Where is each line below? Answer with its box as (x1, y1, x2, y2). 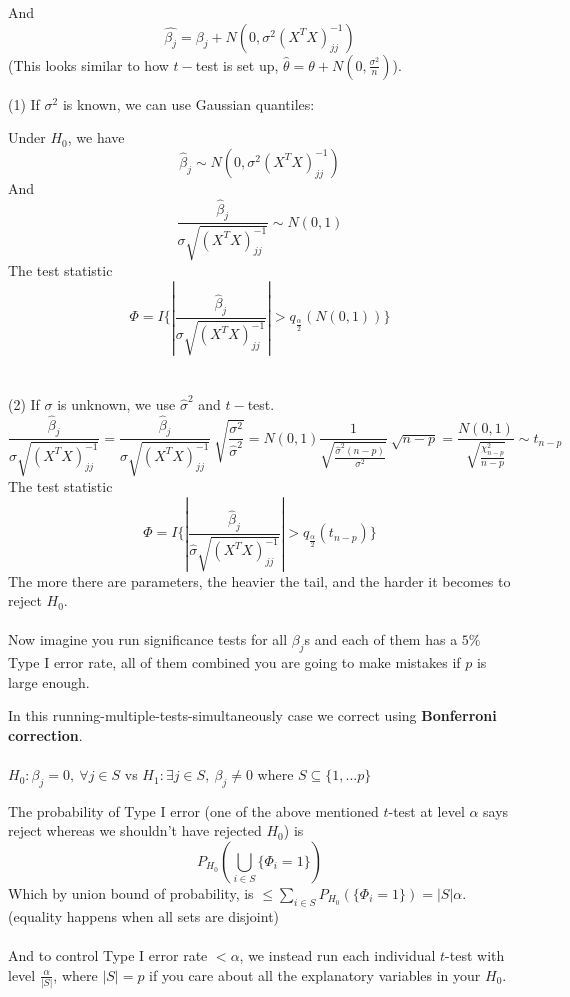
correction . (8, 724, 83, 745)
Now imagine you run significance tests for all (8, 629, 288, 650)
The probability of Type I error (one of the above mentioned (8, 800, 379, 821)
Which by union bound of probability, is (8, 883, 254, 904)
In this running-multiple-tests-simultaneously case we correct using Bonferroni (8, 705, 497, 726)
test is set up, (195, 54, 279, 75)
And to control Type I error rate (8, 945, 208, 966)
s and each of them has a (304, 629, 458, 650)
